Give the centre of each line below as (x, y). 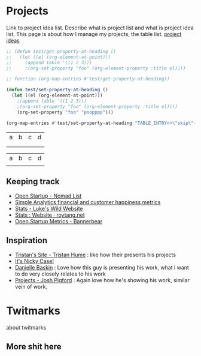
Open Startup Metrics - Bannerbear (59, 222)
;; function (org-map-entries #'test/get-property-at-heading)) (88, 79)
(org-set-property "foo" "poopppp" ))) (65, 112)
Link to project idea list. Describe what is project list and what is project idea (100, 28)
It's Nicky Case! (34, 261)
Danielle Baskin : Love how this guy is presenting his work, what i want (102, 268)
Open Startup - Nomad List (48, 196)
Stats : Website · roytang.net (50, 215)
